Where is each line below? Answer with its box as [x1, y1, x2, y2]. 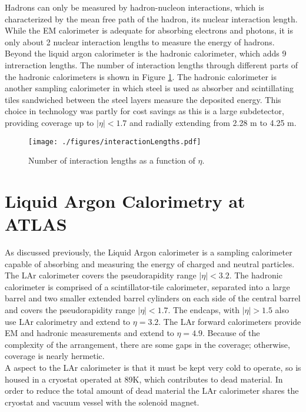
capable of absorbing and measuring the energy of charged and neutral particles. [5, 257, 295, 270]
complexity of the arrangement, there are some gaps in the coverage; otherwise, [5, 338, 290, 350]
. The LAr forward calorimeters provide [158, 315, 301, 327]
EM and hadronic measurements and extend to [5, 327, 174, 339]
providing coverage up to [5, 116, 94, 128]
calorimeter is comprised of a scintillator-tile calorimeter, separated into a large [5, 280, 290, 293]
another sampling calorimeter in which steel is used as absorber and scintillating [5, 82, 294, 94]
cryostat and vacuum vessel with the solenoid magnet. [5, 396, 199, 408]
